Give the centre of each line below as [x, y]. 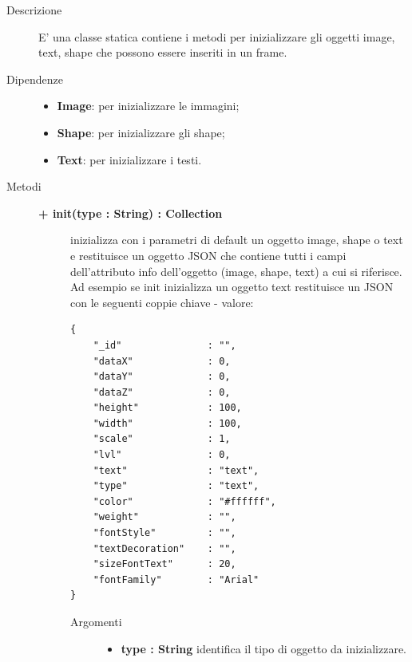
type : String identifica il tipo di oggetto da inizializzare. [263, 648]
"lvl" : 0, [162, 455]
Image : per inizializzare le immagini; [148, 106]
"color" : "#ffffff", [184, 501]
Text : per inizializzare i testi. [129, 159]
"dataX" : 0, [162, 361]
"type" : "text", [176, 486]
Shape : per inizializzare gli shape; [141, 132]
